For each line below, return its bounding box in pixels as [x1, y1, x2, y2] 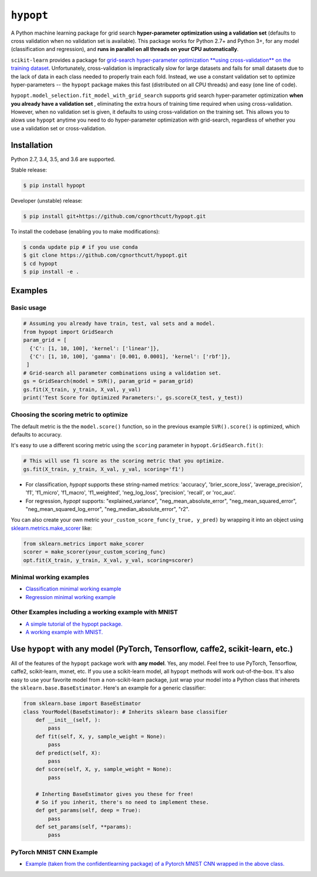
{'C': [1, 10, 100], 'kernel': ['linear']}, [29, 345, 160, 352]
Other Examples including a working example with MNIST [11, 608, 178, 616]
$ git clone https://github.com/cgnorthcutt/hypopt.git [23, 252, 188, 258]
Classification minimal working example [25, 585, 122, 593]
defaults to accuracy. [11, 431, 62, 438]
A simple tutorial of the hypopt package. [25, 620, 123, 627]
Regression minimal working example [25, 593, 116, 600]
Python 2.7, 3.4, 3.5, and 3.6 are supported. [11, 156, 116, 163]
